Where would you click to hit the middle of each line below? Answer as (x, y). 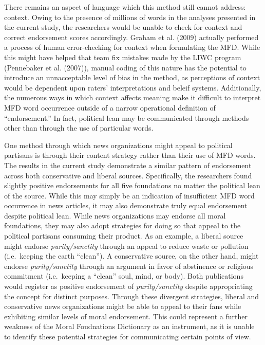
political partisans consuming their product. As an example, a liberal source (124, 236)
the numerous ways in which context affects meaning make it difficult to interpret (132, 97)
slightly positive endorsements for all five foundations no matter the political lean (132, 185)
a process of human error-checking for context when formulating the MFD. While (132, 47)
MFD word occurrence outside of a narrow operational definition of (110, 107)
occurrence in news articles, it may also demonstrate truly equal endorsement (126, 205)
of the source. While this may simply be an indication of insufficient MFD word (129, 195)
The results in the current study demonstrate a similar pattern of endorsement (128, 165)
